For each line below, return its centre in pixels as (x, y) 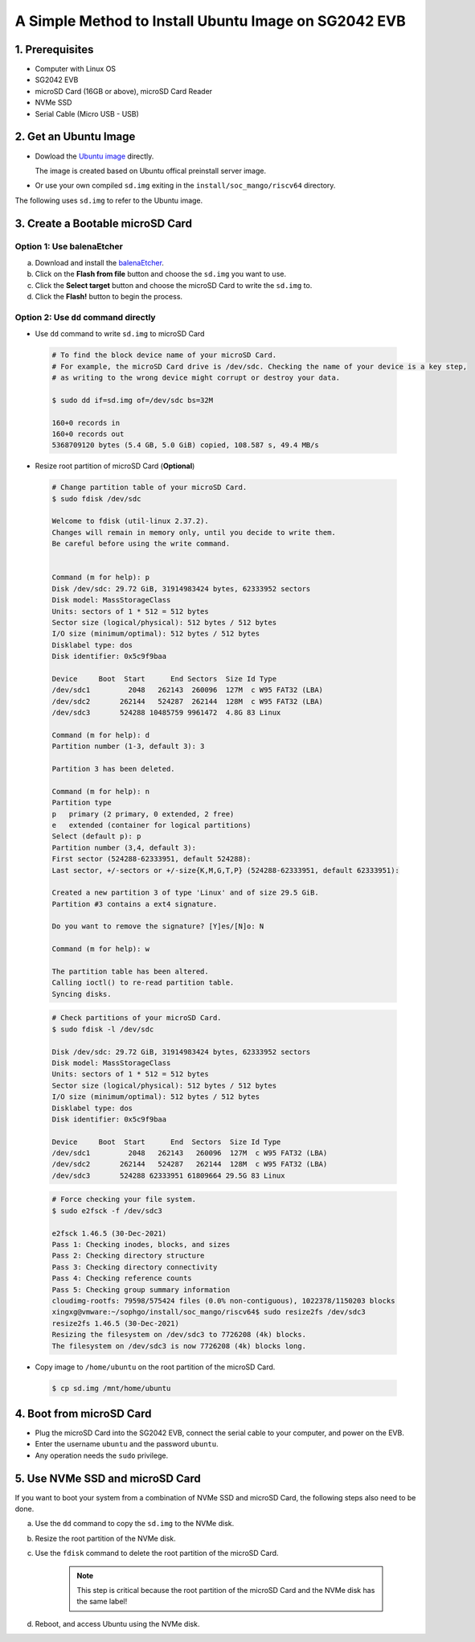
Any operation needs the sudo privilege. (102, 1455)
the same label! (102, 1602)
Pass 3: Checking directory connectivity (135, 1267)
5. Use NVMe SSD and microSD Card (108, 1478)
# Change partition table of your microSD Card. (149, 488)
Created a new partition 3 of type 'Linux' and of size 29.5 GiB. (185, 893)
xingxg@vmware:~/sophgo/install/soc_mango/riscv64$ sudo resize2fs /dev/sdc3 (209, 1312)
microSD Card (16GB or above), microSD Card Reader (124, 91)
